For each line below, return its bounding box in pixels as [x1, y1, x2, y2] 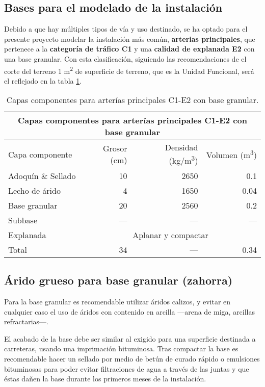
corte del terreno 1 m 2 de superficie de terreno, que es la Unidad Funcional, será [4, 64, 254, 76]
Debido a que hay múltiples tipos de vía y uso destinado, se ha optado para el [4, 23, 248, 34]
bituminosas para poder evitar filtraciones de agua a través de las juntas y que [4, 363, 249, 374]
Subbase [8, 214, 37, 226]
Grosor [103, 142, 127, 154]
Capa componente [8, 148, 72, 160]
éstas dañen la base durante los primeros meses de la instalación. [4, 373, 206, 384]
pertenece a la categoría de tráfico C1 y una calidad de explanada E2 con [4, 43, 255, 54]
